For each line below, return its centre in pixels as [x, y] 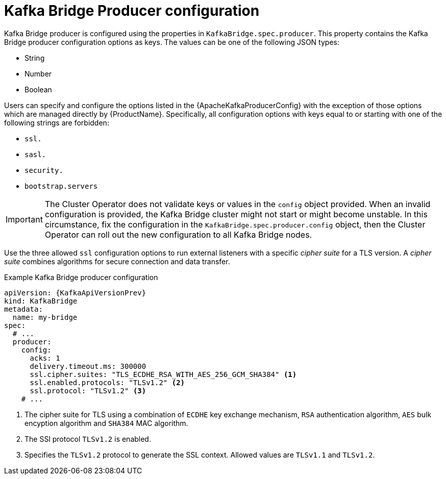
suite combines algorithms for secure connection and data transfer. [117, 261]
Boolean [38, 89]
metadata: [23, 309]
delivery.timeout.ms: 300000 [88, 366]
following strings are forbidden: [57, 122]
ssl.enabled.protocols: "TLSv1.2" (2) [107, 382]
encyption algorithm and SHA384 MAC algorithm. [106, 423]
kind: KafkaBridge [41, 301]
